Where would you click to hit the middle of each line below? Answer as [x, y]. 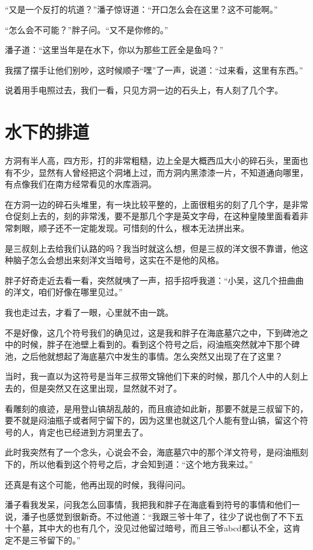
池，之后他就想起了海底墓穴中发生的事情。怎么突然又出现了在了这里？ [144, 356]
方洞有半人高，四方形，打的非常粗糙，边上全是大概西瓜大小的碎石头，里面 [152, 161]
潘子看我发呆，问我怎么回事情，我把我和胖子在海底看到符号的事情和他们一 [152, 505]
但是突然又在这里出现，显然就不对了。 [106, 388]
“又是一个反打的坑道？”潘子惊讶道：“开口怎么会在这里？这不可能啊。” [141, 9]
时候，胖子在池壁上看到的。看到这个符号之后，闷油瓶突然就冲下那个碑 [160, 344]
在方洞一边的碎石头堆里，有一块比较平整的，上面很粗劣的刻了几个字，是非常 [156, 204]
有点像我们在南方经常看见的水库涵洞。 [81, 184]
